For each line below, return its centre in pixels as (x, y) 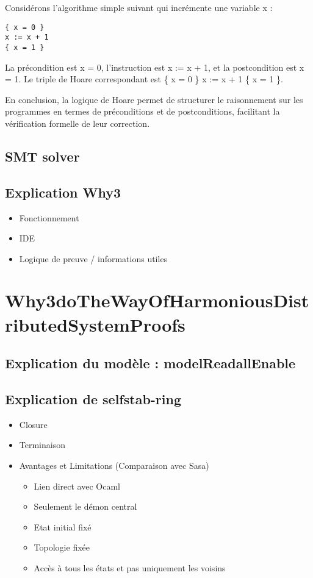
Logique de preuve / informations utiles (93, 258)
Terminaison (42, 445)
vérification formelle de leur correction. (77, 123)
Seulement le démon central (85, 506)
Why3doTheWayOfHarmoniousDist (157, 300)
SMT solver (42, 156)
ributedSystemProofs (95, 324)
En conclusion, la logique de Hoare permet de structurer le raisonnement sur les (154, 99)
